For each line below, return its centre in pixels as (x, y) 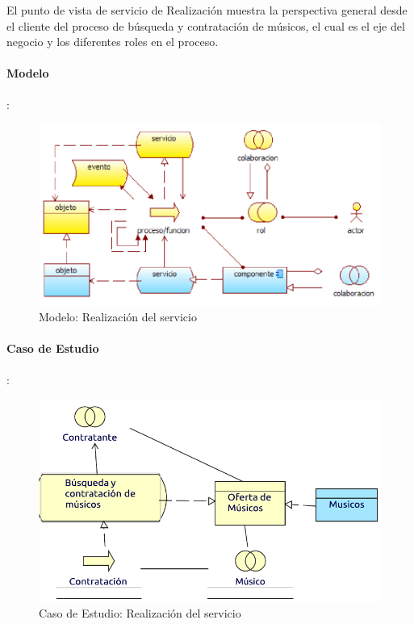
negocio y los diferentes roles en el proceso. (113, 42)
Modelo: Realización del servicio (118, 317)
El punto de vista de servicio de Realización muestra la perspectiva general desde (207, 10)
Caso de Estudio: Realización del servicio (140, 613)
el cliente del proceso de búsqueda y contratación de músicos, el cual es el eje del (206, 25)
